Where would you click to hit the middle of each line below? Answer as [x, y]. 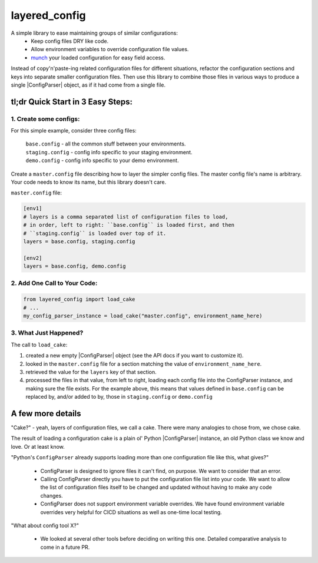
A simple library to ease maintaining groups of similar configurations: [94, 33]
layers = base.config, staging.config [79, 241]
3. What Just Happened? [47, 333]
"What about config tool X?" [45, 525]
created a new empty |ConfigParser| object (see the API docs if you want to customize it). [135, 356]
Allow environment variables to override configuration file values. [110, 49]
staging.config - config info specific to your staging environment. [109, 152]
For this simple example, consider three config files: [74, 131]
